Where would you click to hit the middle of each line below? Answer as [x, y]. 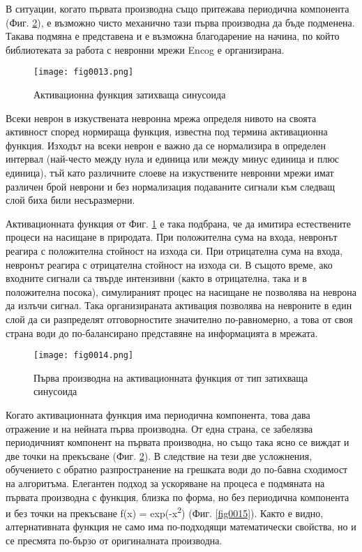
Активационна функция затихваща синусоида [130, 95]
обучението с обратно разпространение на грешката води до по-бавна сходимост [177, 469]
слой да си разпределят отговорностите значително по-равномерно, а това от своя [179, 319]
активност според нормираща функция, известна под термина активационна [167, 132]
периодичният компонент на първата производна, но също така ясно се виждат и [178, 442]
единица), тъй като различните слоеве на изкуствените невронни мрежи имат [170, 172]
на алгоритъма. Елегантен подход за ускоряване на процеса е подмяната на [165, 483]
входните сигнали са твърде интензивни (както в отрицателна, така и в [156, 278]
